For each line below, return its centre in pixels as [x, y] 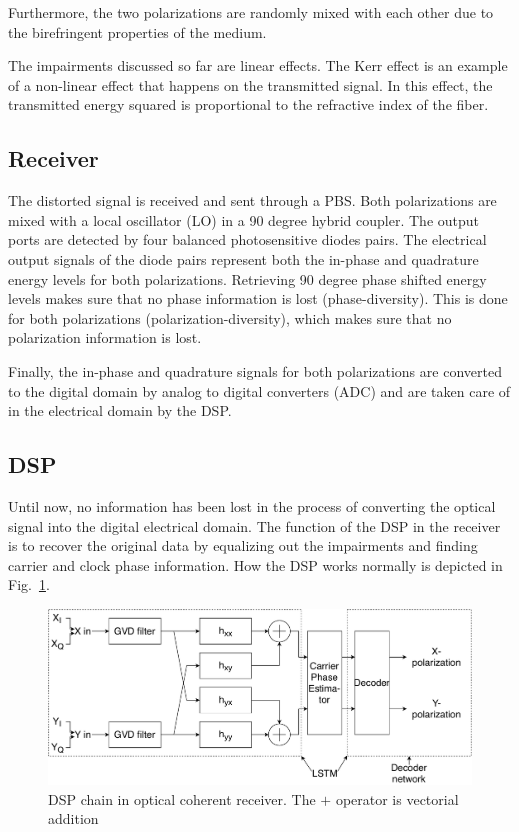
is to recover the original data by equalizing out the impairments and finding [243, 545]
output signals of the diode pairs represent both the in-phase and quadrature [243, 258]
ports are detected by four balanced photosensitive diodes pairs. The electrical [247, 239]
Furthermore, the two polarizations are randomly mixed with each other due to [251, 12]
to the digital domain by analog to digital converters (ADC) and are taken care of [259, 390]
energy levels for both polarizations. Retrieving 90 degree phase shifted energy [247, 278]
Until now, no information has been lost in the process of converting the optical [252, 505]
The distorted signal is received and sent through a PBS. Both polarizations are [252, 200]
